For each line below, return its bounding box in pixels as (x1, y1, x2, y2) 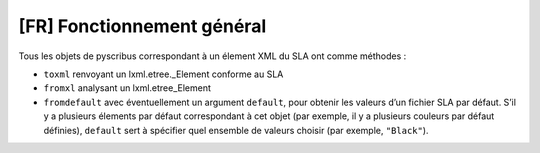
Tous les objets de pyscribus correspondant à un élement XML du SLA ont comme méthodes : (18, 50, 407, 62)
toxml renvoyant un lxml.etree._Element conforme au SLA (43, 68, 284, 80)
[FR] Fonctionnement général (18, 15, 267, 37)
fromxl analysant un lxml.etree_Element (43, 82, 212, 94)
